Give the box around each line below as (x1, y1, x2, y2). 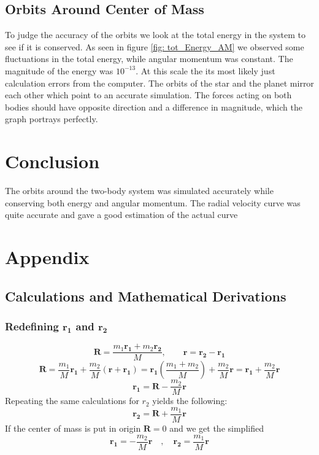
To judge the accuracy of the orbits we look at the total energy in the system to (5, 28, 306, 41)
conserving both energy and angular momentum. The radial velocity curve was (5, 196, 301, 209)
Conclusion (5, 149, 100, 174)
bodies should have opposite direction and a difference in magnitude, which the (5, 100, 302, 113)
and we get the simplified (169, 422, 264, 435)
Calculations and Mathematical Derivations (5, 286, 286, 305)
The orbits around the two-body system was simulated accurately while (5, 184, 274, 197)
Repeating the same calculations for (5, 394, 139, 407)
